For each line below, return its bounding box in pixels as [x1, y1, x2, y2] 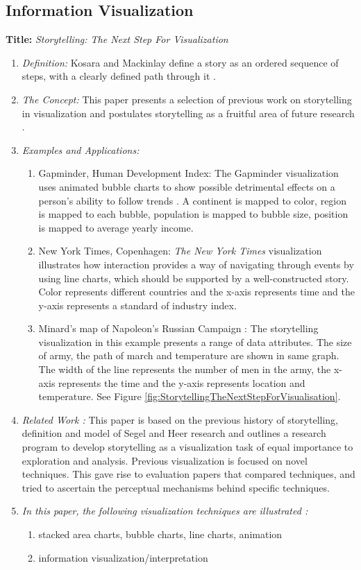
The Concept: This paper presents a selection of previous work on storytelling [22, 92, 352, 106]
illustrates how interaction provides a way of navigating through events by [38, 257, 354, 271]
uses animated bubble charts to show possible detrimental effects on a [38, 179, 335, 193]
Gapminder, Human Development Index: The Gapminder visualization [38, 166, 339, 180]
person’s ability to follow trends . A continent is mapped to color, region [38, 193, 347, 207]
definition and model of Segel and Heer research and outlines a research [22, 426, 326, 440]
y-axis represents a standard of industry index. [38, 297, 237, 312]
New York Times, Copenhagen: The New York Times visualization [38, 243, 322, 258]
